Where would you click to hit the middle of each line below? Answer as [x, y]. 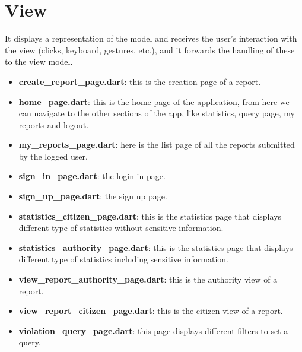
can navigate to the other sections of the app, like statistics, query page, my [157, 113]
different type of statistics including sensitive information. [124, 259]
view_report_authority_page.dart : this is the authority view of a [148, 279]
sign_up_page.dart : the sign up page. [93, 196]
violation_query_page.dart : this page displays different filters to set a [153, 330]
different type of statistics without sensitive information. [121, 228]
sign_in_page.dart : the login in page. [92, 176]
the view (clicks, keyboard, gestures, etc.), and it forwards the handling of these [150, 50]
